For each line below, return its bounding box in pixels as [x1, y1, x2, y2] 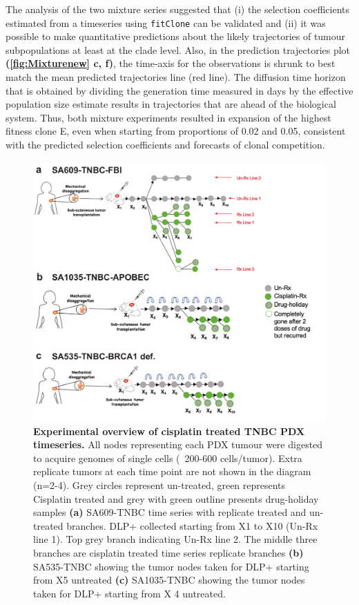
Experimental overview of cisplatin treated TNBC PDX [33, 423, 305, 438]
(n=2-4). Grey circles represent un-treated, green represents [33, 477, 286, 492]
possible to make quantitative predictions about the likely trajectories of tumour [6, 29, 346, 44]
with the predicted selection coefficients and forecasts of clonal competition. [6, 137, 325, 151]
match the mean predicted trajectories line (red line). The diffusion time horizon [6, 70, 346, 84]
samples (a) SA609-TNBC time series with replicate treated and [33, 505, 307, 519]
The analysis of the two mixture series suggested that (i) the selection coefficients [6, 2, 349, 16]
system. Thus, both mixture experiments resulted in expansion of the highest [6, 110, 331, 124]
